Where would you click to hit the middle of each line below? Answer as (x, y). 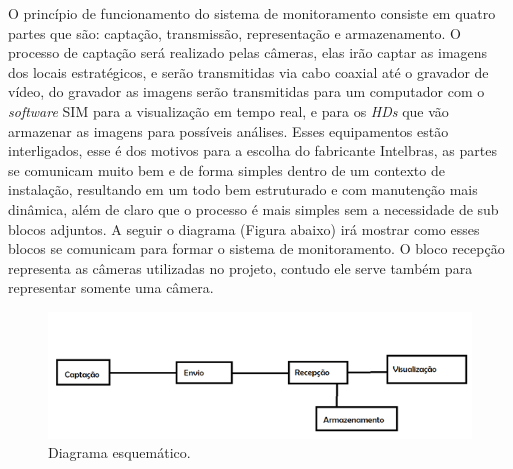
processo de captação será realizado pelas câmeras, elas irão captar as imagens (248, 52)
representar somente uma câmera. (111, 287)
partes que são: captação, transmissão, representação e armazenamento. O (234, 32)
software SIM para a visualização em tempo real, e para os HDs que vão (228, 110)
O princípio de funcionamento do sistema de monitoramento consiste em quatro (252, 13)
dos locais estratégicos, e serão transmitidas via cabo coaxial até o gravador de (248, 71)
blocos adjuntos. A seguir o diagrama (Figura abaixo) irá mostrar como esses (244, 228)
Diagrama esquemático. (119, 452)
